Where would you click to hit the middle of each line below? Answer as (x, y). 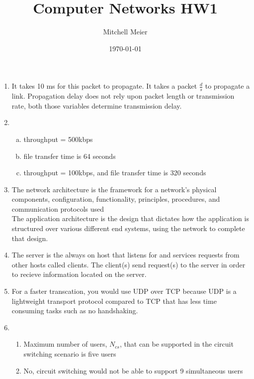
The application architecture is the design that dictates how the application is (130, 218)
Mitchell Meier (125, 32)
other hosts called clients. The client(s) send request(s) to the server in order (128, 264)
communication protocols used (58, 208)
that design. (30, 238)
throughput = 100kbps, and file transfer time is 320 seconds (115, 173)
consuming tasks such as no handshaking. (75, 311)
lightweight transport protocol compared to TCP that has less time (114, 301)
